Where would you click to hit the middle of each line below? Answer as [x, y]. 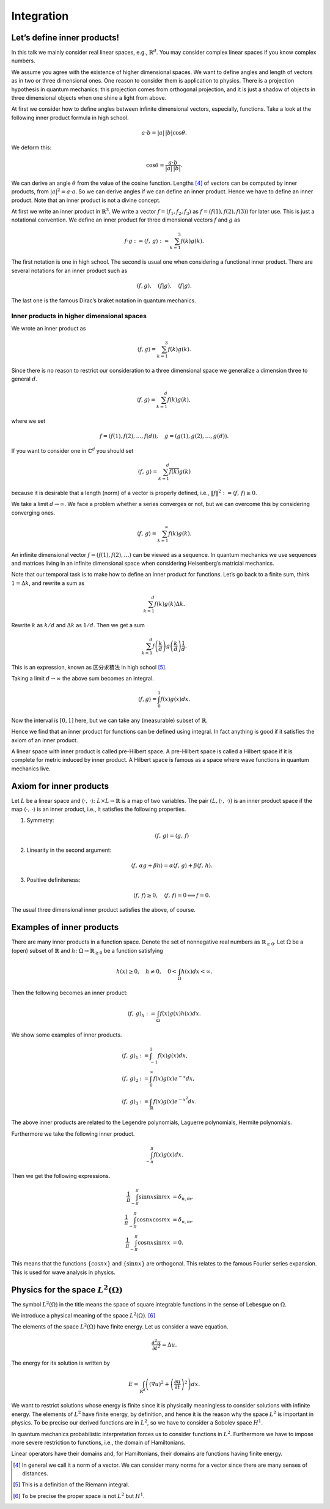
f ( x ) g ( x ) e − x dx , [174, 1078]
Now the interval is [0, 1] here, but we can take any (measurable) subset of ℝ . [109, 720]
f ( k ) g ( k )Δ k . [170, 604]
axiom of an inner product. [45, 740]
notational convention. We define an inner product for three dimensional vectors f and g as [126, 220]
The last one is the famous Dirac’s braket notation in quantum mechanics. [104, 300]
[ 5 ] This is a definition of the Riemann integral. [71, 1485]
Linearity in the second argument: [69, 850]
